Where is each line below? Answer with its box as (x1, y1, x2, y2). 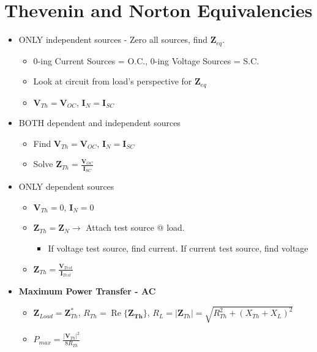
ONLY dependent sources (18, 180, 114, 193)
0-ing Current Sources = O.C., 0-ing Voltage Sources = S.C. (33, 54, 259, 67)
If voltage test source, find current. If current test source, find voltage (48, 241, 308, 254)
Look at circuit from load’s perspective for (33, 75, 192, 88)
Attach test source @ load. (86, 221, 185, 234)
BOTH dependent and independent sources (18, 116, 181, 129)
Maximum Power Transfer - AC (18, 285, 156, 298)
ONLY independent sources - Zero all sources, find (18, 33, 208, 46)
